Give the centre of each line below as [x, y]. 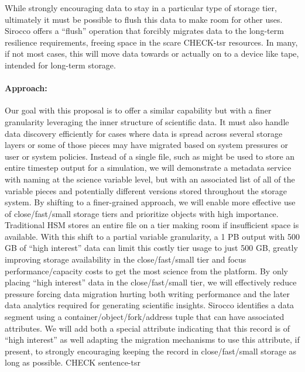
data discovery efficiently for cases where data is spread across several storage [144, 133]
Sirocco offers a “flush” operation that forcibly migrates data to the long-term [144, 31]
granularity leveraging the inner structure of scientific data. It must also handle [147, 121]
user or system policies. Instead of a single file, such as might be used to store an [150, 156]
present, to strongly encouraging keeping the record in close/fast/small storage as [151, 351]
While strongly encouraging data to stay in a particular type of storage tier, [141, 8]
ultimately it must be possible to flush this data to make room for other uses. [144, 19]
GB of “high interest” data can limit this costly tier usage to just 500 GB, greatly [151, 248]
